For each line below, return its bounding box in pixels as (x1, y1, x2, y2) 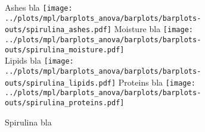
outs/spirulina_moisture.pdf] (5, 45, 125, 54)
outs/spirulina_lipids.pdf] (5, 78, 116, 87)
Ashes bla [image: (5, 1, 73, 13)
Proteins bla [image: (118, 76, 195, 88)
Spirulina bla (5, 115, 52, 128)
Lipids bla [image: (5, 54, 74, 67)
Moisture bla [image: (114, 23, 193, 35)
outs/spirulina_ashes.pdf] (5, 26, 111, 34)
